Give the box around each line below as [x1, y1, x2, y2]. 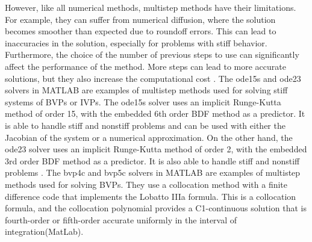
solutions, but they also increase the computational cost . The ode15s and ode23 [5, 72, 301, 84]
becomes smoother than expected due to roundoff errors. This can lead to [5, 25, 276, 37]
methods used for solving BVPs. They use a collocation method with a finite [5, 178, 288, 190]
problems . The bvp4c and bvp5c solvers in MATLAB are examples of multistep [5, 166, 301, 179]
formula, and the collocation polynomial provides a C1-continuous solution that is [5, 202, 307, 214]
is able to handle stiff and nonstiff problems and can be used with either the [5, 119, 285, 131]
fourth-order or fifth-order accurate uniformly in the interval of [5, 213, 237, 226]
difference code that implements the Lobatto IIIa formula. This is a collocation [5, 190, 296, 202]
